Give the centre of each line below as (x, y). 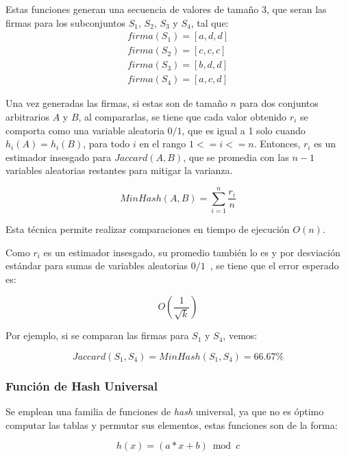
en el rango (163, 144)
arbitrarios (27, 116)
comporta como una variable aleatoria (85, 130)
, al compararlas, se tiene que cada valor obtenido (183, 116)
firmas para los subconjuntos (66, 22)
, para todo (107, 144)
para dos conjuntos (279, 103)
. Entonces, (277, 144)
